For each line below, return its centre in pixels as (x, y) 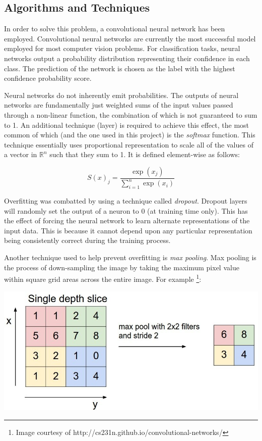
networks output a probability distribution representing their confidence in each (127, 58)
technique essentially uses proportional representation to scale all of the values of (129, 144)
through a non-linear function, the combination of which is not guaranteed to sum (131, 114)
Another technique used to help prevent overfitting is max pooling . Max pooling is (130, 257)
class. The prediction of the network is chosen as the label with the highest (120, 68)
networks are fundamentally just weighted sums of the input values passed (119, 105)
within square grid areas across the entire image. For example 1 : (103, 278)
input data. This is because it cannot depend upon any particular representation (128, 230)
